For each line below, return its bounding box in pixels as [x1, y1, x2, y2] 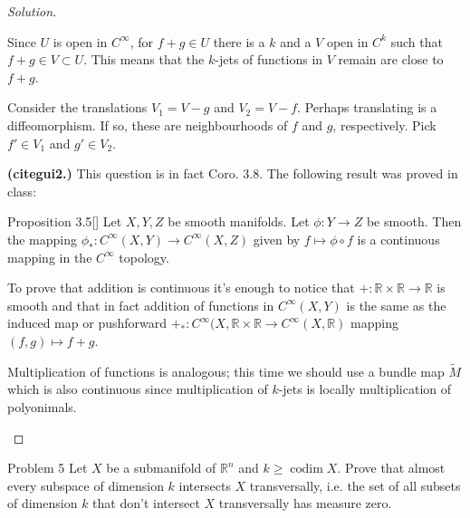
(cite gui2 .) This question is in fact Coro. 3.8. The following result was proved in [7, 164, 458, 183]
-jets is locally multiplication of [278, 379, 452, 398]
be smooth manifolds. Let [168, 212, 310, 231]
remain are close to [338, 50, 444, 69]
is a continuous [357, 229, 440, 248]
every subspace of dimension [7, 475, 164, 494]
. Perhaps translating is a [297, 98, 437, 117]
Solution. [7, 2, 57, 20]
